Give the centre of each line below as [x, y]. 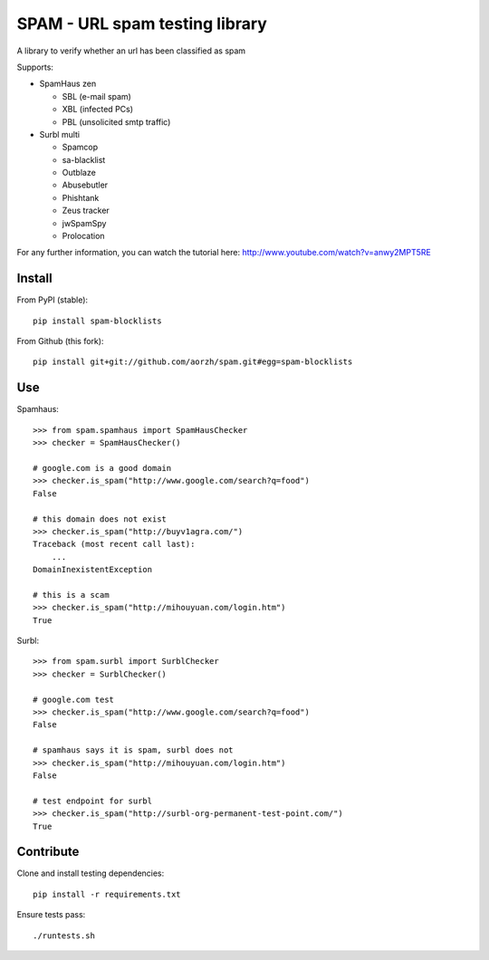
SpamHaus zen [68, 84]
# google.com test [74, 699]
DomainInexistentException [93, 570]
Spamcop [80, 147]
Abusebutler [85, 185]
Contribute [48, 852]
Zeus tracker [86, 211]
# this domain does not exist [100, 519]
